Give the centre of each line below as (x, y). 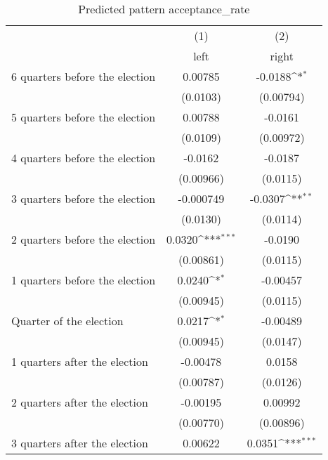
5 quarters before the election (84, 117)
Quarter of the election (67, 321)
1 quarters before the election (84, 280)
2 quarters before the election (84, 239)
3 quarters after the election (80, 443)
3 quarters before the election (84, 198)
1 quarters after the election (80, 361)
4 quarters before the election (84, 158)
